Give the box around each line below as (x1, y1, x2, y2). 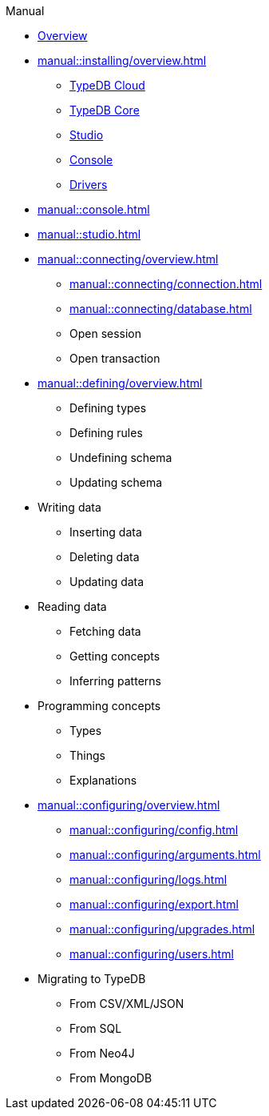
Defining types (69, 401, 147, 415)
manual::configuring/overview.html (38, 798, 220, 812)
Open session (69, 327, 142, 340)
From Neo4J (69, 1046, 135, 1060)
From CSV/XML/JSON (69, 997, 184, 1010)
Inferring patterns (69, 674, 161, 688)
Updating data (69, 575, 144, 588)
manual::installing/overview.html (38, 54, 207, 67)
